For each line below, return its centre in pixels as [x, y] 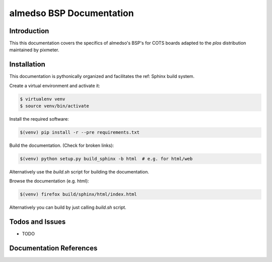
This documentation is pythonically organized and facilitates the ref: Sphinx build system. [102, 76]
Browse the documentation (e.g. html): [49, 181]
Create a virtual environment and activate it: [55, 85]
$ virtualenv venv [43, 99]
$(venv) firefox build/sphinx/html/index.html [78, 194]
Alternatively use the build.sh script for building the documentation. [79, 172]
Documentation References [53, 248]
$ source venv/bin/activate [54, 106]
